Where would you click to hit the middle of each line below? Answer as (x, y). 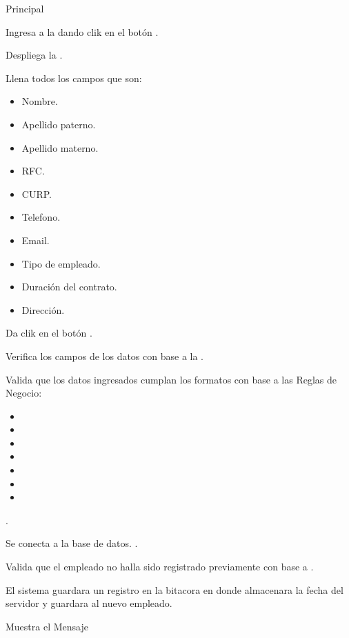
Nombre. (40, 101)
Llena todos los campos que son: (74, 78)
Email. (36, 240)
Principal (25, 8)
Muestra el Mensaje (47, 626)
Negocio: (24, 393)
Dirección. (43, 309)
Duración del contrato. (69, 287)
